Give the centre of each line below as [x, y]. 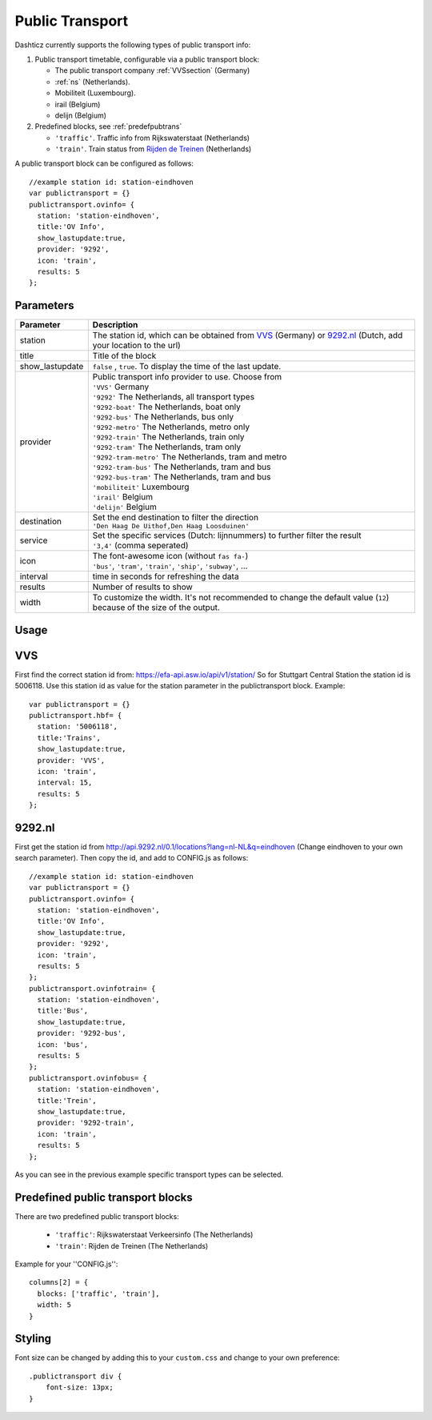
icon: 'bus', [63, 1044]
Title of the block [124, 356]
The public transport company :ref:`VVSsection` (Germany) [152, 70]
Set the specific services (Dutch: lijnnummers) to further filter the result [227, 536]
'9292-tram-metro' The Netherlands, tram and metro [190, 457]
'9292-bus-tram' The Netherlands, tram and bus [182, 477]
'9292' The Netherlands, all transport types [174, 397]
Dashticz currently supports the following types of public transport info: [133, 45]
